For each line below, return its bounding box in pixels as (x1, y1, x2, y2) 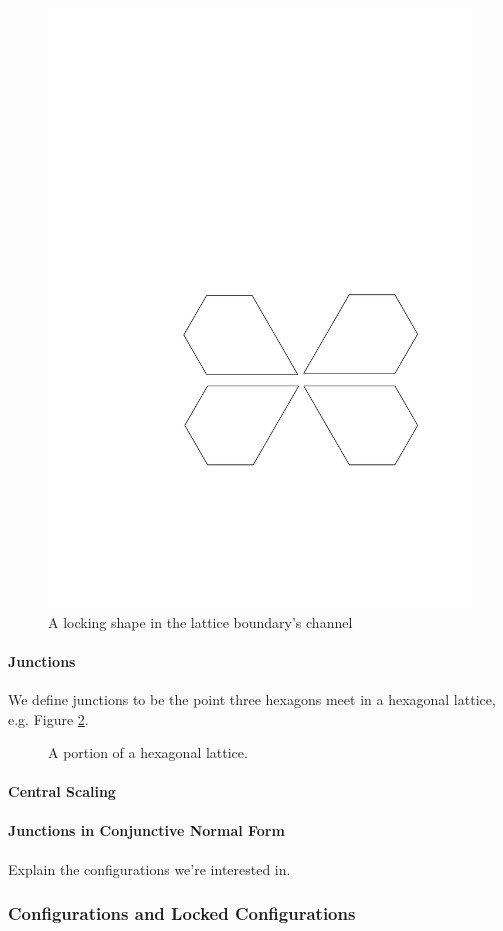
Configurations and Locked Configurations (8, 901, 356, 926)
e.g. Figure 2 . (8, 708, 89, 729)
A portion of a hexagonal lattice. (48, 742, 248, 763)
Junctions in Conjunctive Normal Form (8, 820, 285, 841)
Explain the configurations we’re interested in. (8, 858, 291, 879)
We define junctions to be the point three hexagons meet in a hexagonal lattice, (8, 688, 496, 709)
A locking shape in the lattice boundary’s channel (48, 611, 353, 632)
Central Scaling (8, 781, 116, 802)
